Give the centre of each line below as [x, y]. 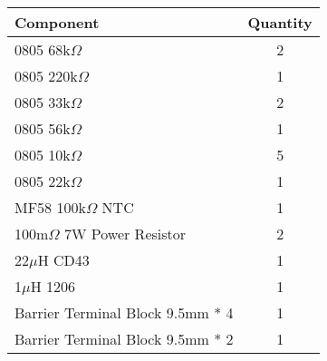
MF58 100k [50, 207]
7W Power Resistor [125, 234]
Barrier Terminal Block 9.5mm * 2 [124, 339]
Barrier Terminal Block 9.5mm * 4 [124, 312]
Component [57, 22]
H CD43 [63, 260]
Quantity [280, 22]
